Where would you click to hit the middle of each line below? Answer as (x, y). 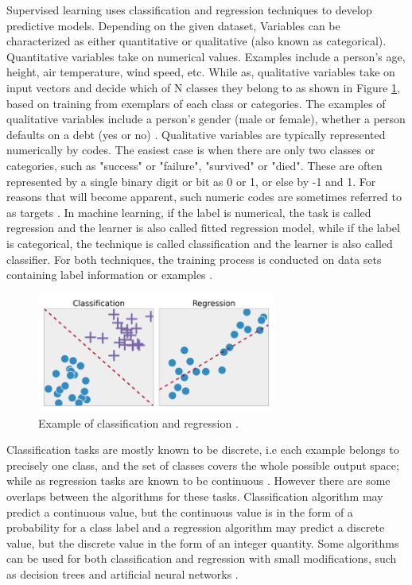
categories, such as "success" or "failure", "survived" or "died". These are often (194, 165)
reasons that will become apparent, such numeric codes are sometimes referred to (204, 197)
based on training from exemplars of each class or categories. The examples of (196, 103)
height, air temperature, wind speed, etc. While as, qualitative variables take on (201, 72)
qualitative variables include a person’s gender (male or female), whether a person (206, 119)
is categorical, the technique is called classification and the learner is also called (200, 243)
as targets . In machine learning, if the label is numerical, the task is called (189, 212)
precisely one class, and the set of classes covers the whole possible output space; (203, 465)
